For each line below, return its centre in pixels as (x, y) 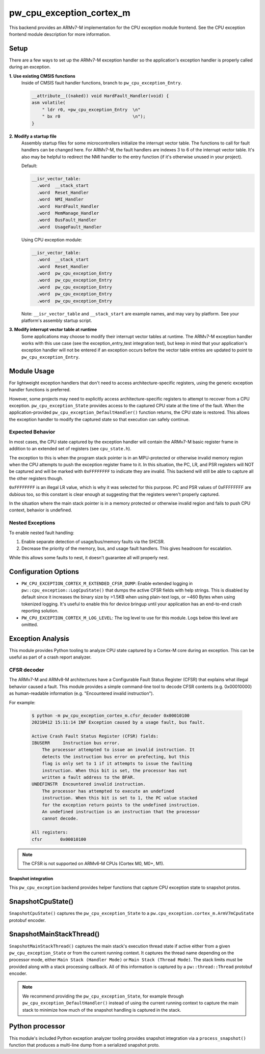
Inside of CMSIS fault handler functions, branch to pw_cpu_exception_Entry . (102, 83)
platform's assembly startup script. (57, 320)
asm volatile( (49, 103)
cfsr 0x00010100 (59, 839)
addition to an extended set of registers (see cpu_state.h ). (70, 449)
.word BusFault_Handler (67, 220)
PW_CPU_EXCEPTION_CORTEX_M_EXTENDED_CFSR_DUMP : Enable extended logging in (107, 583)
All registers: (50, 832)
